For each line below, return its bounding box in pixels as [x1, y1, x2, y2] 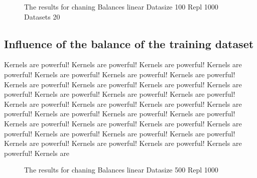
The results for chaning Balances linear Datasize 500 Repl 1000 [24, 164, 218, 175]
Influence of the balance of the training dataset [4, 36, 254, 51]
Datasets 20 [24, 11, 60, 22]
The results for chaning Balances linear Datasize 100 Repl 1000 [24, 2, 218, 12]
